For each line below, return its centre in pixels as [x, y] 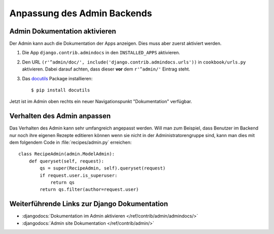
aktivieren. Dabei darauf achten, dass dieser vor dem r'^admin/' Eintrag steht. [106, 69]
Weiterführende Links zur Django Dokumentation [89, 204]
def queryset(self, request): [66, 161]
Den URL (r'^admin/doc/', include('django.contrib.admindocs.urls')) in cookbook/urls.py [134, 62]
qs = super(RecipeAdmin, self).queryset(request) [103, 168]
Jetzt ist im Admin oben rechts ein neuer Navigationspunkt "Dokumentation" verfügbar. [101, 102]
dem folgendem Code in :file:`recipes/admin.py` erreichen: [71, 143]
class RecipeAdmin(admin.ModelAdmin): [67, 154]
